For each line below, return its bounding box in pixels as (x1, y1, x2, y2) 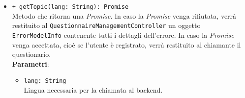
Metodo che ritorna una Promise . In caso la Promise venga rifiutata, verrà (12, 10, 237, 21)
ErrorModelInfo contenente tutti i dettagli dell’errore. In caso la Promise (12, 29, 234, 40)
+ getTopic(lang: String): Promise (12, 3, 129, 10)
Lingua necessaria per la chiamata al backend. (24, 85, 163, 95)
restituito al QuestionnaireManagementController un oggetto (12, 20, 201, 30)
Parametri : (12, 58, 49, 69)
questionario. (12, 49, 51, 59)
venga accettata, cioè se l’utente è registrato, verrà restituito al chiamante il (12, 39, 241, 49)
